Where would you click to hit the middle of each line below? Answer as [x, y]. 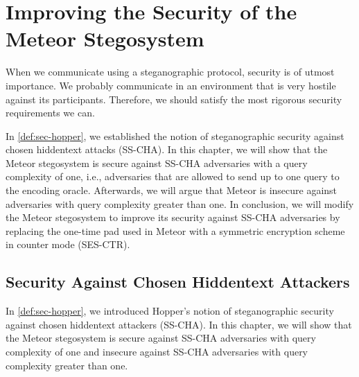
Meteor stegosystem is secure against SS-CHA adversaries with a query [157, 163]
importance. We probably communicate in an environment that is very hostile [171, 85]
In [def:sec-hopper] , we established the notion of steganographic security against [175, 135]
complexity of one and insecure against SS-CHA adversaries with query [157, 352]
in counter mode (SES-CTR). [68, 244]
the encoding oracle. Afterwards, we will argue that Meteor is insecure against [172, 190]
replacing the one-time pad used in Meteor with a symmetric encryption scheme [175, 230]
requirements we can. [50, 113]
